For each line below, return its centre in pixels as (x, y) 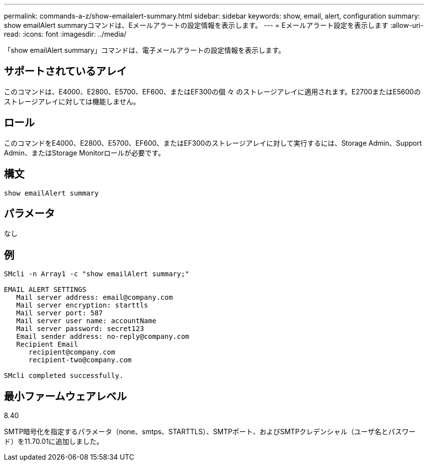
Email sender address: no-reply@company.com (103, 337)
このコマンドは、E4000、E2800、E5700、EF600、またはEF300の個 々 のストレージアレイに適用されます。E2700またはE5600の (212, 91)
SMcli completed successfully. (64, 376)
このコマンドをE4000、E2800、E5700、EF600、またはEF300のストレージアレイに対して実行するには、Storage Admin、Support (213, 143)
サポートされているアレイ (65, 71)
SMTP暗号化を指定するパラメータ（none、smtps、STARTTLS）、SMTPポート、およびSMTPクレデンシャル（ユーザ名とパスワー (210, 432)
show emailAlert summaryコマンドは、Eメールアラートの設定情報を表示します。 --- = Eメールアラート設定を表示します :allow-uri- (214, 25)
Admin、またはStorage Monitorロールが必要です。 (85, 153)
